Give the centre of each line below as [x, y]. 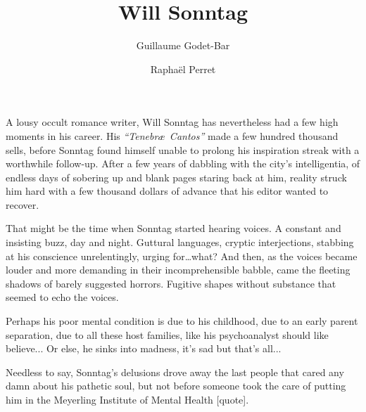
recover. [23, 204]
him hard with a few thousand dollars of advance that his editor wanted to [167, 191]
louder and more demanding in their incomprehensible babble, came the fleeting [178, 270]
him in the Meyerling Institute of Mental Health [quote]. [127, 399]
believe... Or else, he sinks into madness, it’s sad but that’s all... [144, 348]
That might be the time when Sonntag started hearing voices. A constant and [173, 228]
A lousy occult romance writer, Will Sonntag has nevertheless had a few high [172, 122]
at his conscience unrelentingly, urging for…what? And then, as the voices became [182, 256]
